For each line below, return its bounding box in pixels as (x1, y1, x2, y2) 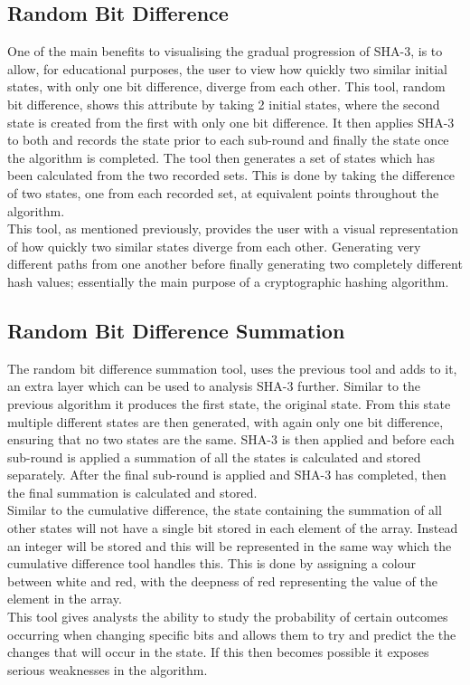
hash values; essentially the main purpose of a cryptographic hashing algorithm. (7, 271, 449, 290)
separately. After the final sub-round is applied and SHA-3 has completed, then (7, 465, 446, 484)
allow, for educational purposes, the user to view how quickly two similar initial (7, 59, 447, 78)
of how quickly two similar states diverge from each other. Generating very (7, 236, 421, 255)
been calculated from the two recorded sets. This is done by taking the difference (7, 166, 456, 185)
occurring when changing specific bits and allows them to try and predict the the (7, 624, 456, 643)
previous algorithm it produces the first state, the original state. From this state (7, 394, 451, 413)
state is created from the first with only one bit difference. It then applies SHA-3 (7, 112, 455, 131)
